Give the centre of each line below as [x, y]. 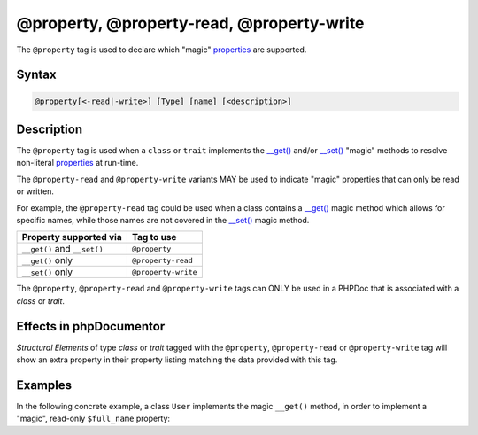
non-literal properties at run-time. [77, 163]
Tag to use [154, 237]
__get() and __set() [62, 249]
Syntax [36, 75]
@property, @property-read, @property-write [190, 23]
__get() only [47, 260]
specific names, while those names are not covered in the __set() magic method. [163, 220]
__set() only [47, 272]
